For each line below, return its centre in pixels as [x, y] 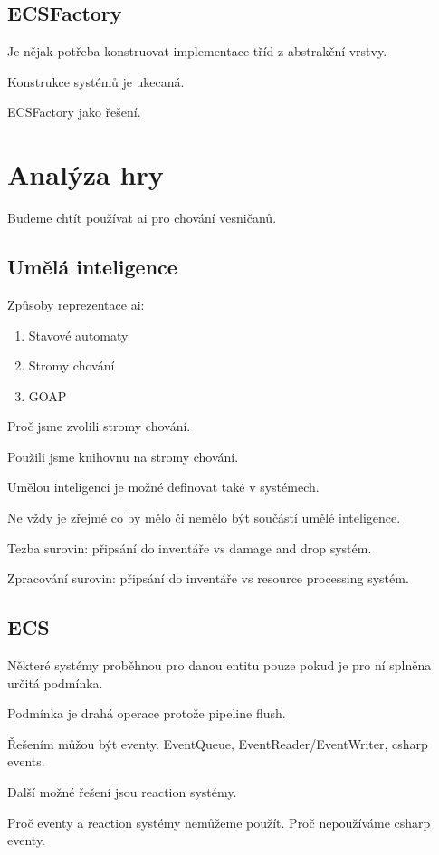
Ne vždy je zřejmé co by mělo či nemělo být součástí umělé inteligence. [204, 518]
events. [26, 761]
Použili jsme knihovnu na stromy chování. [123, 456]
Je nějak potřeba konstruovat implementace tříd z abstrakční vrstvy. [197, 51]
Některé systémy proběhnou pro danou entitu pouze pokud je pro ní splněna [219, 665]
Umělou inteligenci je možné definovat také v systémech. [163, 487]
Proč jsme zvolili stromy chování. [99, 426]
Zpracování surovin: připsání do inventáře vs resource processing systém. [208, 578]
